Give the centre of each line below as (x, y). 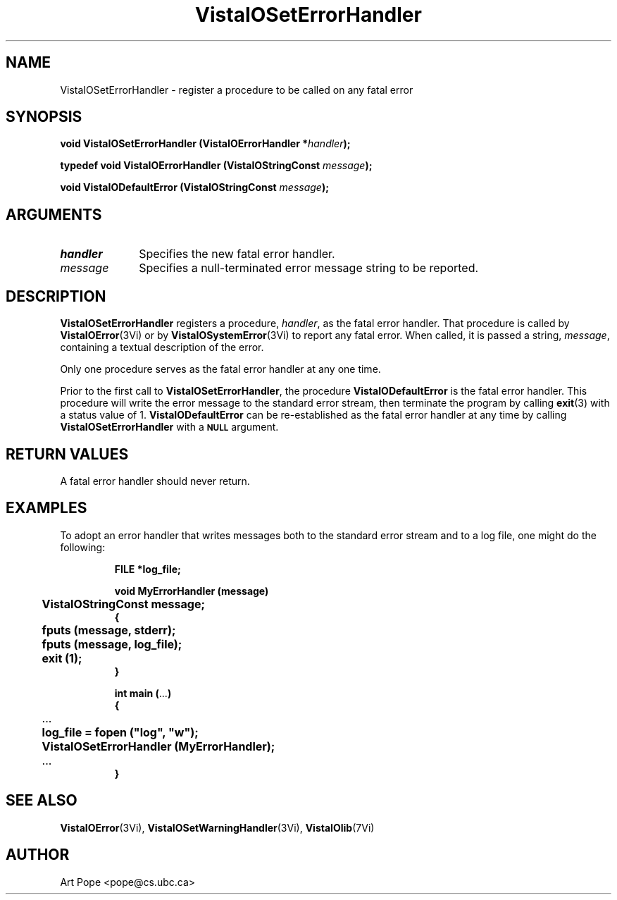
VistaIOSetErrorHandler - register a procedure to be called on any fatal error (237, 90)
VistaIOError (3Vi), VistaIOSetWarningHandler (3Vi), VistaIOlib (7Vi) (217, 827)
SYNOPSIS (44, 117)
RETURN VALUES (67, 454)
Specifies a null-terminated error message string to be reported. (309, 268)
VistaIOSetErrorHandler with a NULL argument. (169, 427)
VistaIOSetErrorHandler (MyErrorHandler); (158, 746)
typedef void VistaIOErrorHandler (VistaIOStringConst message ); (216, 166)
